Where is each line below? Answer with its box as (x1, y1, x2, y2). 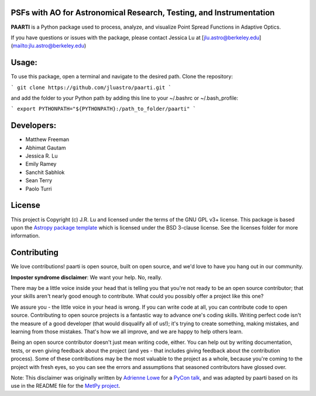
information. (11, 232, 40, 240)
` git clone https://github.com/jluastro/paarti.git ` (11, 84, 172, 91)
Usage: (11, 57, 38, 67)
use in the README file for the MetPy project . (11, 383, 121, 390)
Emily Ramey (25, 161, 57, 168)
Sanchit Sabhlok (25, 169, 65, 176)
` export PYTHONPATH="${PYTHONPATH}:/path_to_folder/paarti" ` (11, 105, 196, 112)
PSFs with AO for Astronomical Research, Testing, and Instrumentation (11, 8, 275, 18)
